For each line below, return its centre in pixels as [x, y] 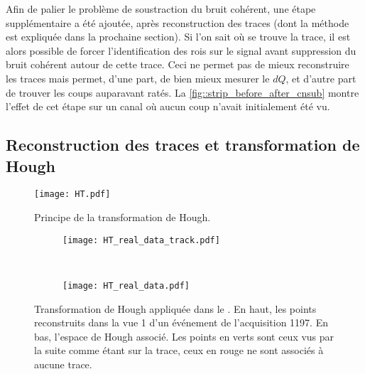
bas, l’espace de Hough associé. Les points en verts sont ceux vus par [184, 336]
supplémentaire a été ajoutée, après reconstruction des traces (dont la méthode [178, 22]
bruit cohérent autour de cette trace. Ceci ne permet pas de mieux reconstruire [178, 64]
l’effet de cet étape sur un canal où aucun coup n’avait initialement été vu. [168, 106]
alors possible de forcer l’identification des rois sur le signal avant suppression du [181, 50]
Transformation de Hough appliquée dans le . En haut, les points [175, 308]
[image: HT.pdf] [72, 194]
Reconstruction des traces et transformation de [183, 145]
